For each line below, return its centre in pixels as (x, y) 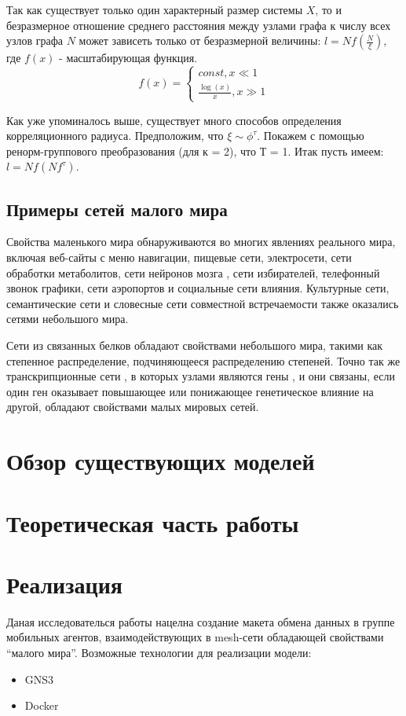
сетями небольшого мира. (68, 319)
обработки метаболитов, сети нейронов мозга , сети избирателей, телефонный (193, 272)
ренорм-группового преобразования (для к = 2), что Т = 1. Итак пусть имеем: (195, 151)
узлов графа (35, 40)
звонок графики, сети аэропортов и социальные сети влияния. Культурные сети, (198, 288)
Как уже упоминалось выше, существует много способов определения (174, 120)
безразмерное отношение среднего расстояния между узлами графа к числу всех (199, 25)
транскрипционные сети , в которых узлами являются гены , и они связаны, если (201, 376)
